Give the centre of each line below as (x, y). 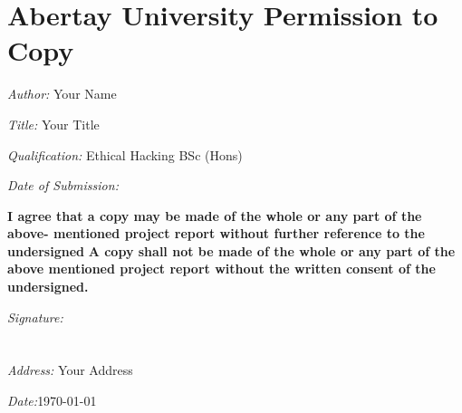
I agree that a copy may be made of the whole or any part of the (215, 215)
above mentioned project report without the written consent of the (221, 269)
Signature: (35, 317)
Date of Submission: (63, 185)
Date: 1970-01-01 (52, 401)
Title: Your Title (53, 124)
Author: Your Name (62, 94)
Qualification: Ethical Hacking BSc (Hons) (125, 154)
